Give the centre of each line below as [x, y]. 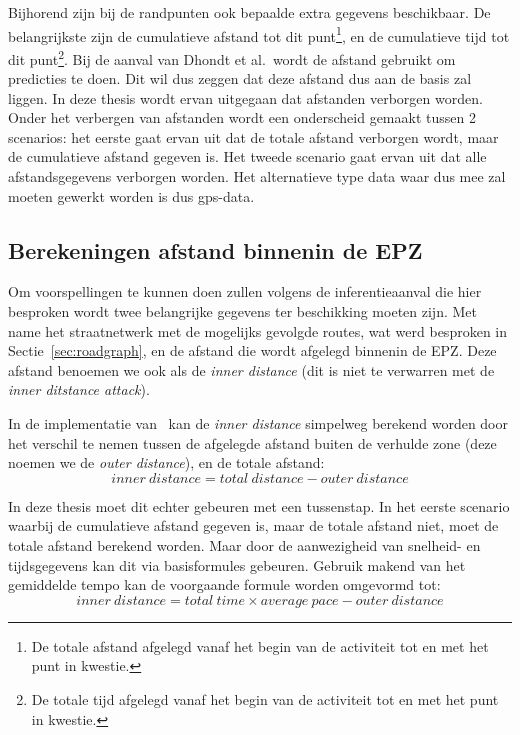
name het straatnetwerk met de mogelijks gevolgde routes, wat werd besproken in [257, 330]
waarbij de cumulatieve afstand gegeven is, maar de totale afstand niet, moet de [253, 525]
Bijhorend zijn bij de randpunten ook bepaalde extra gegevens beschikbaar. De [249, 12]
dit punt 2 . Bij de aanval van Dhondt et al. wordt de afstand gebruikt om [232, 57]
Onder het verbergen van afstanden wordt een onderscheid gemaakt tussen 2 [242, 117]
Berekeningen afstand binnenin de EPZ [215, 249]
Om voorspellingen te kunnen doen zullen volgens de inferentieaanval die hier [245, 291]
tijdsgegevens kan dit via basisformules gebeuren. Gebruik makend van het [237, 564]
